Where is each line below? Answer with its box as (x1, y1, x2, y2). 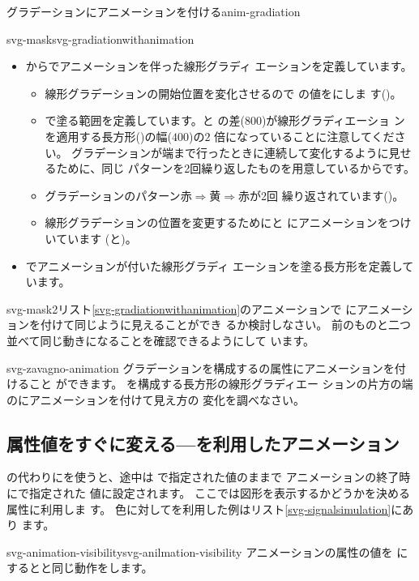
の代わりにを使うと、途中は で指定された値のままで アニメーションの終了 (6, 468, 400, 485)
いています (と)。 (45, 229, 137, 246)
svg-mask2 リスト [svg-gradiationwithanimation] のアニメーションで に (6, 300, 357, 317)
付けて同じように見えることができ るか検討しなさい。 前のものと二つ (40, 316, 411, 333)
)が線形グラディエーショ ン (261, 112, 405, 129)
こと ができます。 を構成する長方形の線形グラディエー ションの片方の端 (28, 375, 413, 392)
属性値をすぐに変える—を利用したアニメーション (6, 430, 400, 455)
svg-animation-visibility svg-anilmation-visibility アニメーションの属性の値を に (6, 543, 408, 560)
